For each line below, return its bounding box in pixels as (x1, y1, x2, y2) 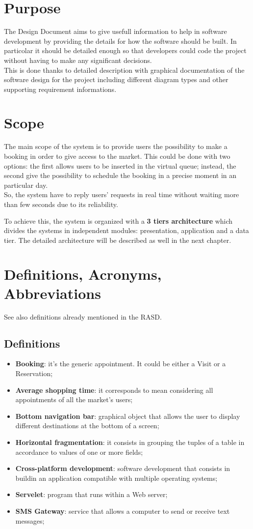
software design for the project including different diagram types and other (4, 74, 228, 85)
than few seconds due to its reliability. (4, 199, 118, 209)
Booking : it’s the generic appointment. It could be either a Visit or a (15, 358, 226, 369)
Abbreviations (4, 283, 101, 303)
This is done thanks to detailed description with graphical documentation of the (4, 64, 245, 75)
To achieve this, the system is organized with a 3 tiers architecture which (4, 215, 233, 226)
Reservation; (15, 368, 53, 379)
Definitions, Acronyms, (4, 264, 162, 284)
